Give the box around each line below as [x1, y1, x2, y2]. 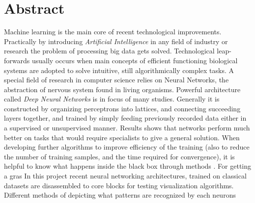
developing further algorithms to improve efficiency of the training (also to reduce [4, 142, 250, 152]
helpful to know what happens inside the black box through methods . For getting [4, 161, 252, 171]
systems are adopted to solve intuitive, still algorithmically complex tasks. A [4, 65, 234, 75]
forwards [4, 55, 30, 65]
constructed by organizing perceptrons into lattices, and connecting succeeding [4, 103, 241, 113]
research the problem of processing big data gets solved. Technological [4, 46, 215, 56]
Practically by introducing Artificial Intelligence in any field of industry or [4, 36, 228, 46]
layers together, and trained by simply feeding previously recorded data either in [4, 113, 247, 123]
